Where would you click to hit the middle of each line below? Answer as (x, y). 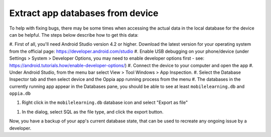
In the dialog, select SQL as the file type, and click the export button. (93, 112)
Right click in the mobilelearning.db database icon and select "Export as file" (105, 102)
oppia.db (20, 94)
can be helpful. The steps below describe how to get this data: (74, 35)
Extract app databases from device (84, 13)
